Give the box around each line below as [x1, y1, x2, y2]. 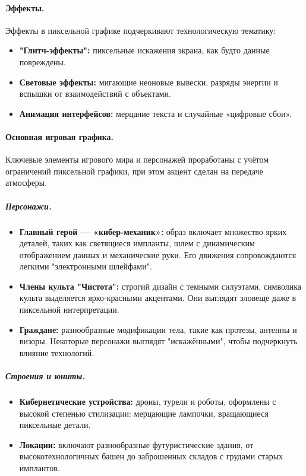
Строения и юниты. [5, 370, 86, 382]
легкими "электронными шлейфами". [19, 260, 152, 272]
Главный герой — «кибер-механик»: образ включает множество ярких [19, 225, 287, 237]
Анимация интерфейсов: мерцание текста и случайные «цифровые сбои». [19, 107, 292, 119]
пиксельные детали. [19, 418, 91, 431]
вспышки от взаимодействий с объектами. [19, 87, 171, 100]
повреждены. [19, 55, 66, 68]
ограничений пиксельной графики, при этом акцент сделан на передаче [5, 164, 263, 177]
